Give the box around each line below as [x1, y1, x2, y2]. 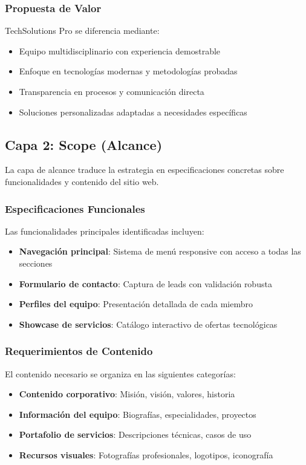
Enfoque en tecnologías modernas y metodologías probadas [19, 65, 238, 77]
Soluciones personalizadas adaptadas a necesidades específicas [19, 105, 247, 118]
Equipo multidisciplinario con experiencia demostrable [19, 44, 221, 57]
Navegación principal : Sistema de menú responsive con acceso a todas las [19, 245, 301, 258]
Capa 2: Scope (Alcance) [5, 135, 163, 154]
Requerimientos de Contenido [5, 343, 153, 359]
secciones [19, 256, 53, 269]
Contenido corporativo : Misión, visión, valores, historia [19, 388, 235, 400]
